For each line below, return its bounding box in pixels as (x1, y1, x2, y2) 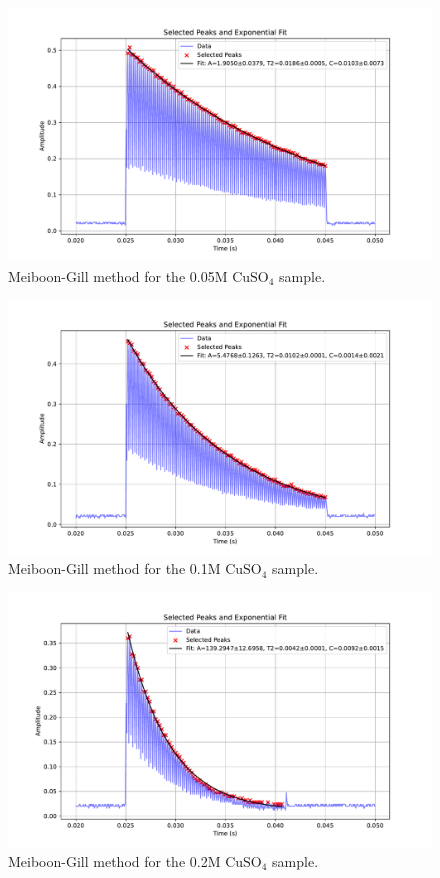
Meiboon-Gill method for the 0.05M (8, 265, 228, 286)
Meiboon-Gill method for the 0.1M (8, 558, 221, 579)
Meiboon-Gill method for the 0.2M (8, 850, 221, 871)
